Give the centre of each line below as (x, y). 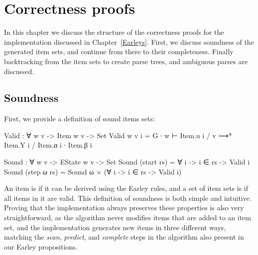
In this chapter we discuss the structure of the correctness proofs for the (114, 32)
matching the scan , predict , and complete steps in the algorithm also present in (124, 237)
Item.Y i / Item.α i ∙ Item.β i (48, 145)
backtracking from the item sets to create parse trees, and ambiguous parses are (126, 61)
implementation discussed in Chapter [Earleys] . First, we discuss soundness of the (129, 42)
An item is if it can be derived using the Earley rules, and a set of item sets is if (126, 188)
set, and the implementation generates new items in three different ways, (115, 227)
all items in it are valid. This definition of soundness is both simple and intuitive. (128, 198)
